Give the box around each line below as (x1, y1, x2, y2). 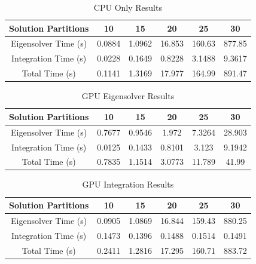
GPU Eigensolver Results (81, 90, 175, 102)
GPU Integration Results (82, 178, 174, 191)
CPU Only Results (93, 1, 162, 13)
